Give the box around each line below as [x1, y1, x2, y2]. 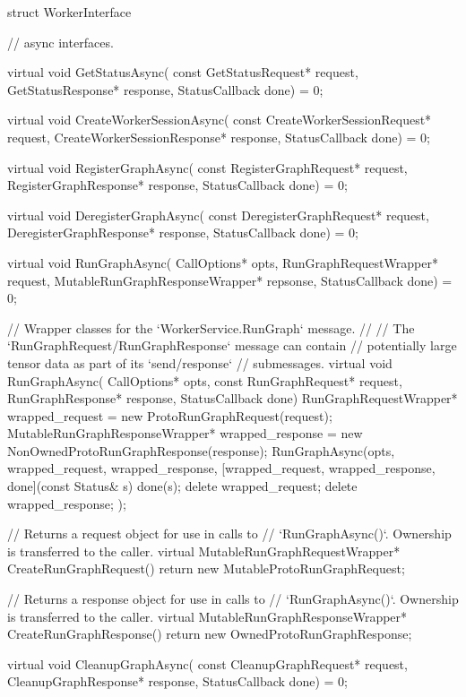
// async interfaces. [7, 32, 114, 51]
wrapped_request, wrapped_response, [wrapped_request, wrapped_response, [7, 459, 436, 478]
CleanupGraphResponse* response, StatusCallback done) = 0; [7, 672, 348, 691]
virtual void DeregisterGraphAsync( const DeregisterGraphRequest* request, [7, 205, 429, 224]
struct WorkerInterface [7, 3, 132, 21]
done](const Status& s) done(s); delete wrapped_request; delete [7, 477, 358, 495]
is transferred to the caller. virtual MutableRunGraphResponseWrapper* [7, 607, 408, 625]
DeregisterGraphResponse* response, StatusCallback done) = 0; [7, 223, 358, 242]
